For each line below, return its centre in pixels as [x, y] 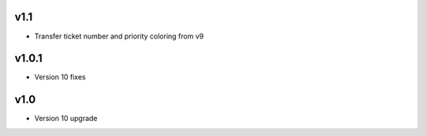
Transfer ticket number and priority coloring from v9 [119, 36]
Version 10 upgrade [66, 119]
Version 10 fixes [60, 77]
